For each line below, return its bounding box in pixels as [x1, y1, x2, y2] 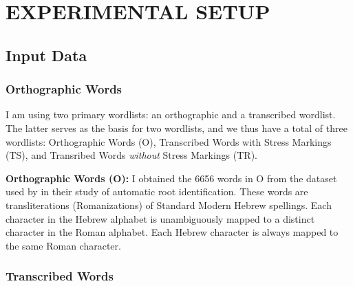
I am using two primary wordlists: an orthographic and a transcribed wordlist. [6, 107, 336, 122]
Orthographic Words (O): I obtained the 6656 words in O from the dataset [6, 170, 337, 185]
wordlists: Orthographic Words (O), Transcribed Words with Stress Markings [6, 134, 332, 148]
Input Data [6, 44, 87, 65]
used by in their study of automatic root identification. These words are [6, 184, 308, 199]
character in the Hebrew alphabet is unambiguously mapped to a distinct [6, 211, 315, 225]
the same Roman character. [6, 238, 121, 252]
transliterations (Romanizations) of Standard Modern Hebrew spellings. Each [6, 197, 332, 212]
